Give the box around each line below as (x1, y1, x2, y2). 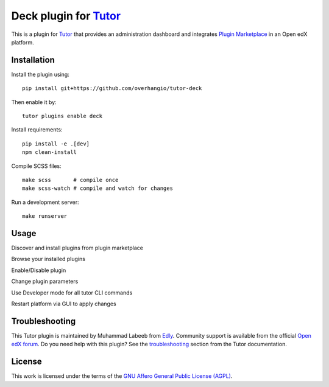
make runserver (22, 213, 68, 220)
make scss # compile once (22, 176, 119, 183)
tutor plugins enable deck (22, 113, 103, 120)
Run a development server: (11, 198, 79, 206)
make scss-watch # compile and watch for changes (22, 185, 174, 192)
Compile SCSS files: (11, 162, 62, 170)
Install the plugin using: (11, 71, 69, 78)
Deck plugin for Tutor (11, 9, 121, 23)
